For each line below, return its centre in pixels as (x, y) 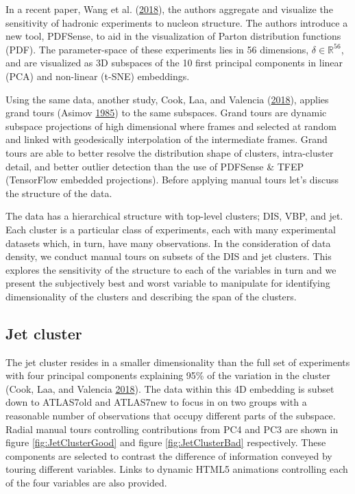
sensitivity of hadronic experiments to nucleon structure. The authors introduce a (177, 22)
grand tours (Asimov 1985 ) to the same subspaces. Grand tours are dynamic (166, 113)
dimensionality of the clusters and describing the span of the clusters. (151, 296)
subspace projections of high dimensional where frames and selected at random (171, 126)
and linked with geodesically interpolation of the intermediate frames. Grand (167, 139)
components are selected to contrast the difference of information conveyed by (169, 455)
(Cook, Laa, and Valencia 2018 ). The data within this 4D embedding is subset (170, 388)
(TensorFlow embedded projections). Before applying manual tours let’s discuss (172, 180)
